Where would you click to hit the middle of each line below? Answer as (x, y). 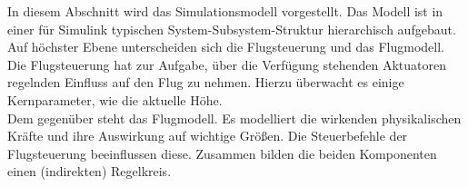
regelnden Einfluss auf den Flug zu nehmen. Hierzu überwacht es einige (206, 82)
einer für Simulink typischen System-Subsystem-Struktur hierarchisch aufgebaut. (232, 29)
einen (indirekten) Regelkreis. (90, 171)
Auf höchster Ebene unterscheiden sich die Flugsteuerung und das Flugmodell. (226, 47)
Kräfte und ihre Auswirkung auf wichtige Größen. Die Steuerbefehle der (208, 136)
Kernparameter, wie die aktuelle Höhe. (115, 99)
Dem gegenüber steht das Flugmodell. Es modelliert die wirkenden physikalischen (234, 118)
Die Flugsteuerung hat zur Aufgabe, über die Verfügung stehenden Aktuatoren (227, 64)
